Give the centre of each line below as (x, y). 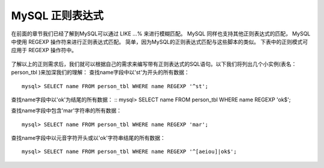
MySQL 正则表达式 (57, 16)
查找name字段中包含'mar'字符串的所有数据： (67, 110)
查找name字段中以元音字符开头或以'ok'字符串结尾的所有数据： (88, 138)
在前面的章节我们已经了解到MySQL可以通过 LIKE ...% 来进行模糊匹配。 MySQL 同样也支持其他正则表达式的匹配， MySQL (161, 34)
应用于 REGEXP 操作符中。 (44, 50)
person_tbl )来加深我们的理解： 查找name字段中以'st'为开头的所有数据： (100, 73)
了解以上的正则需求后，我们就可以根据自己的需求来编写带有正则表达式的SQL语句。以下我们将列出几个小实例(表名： (154, 64)
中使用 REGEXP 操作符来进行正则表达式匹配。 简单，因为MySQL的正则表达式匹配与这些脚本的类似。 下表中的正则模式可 (160, 41)
